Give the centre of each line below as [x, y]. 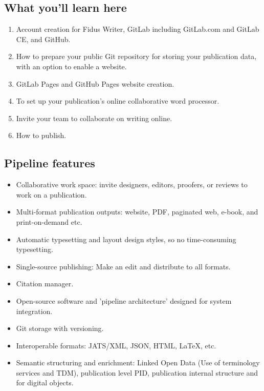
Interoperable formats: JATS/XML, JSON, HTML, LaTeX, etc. [116, 345]
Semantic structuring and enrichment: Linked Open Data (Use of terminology [138, 363]
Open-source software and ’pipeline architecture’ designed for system [124, 300]
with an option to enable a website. [71, 66]
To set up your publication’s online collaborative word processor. [118, 101]
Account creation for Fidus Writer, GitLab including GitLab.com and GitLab [138, 29]
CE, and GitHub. [43, 39]
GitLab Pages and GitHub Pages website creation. [95, 83]
